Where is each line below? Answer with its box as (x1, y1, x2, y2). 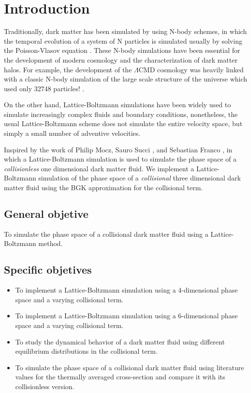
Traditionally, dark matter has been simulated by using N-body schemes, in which (4, 26, 247, 36)
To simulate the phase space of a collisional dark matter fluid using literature (15, 362, 244, 372)
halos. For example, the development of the (4, 64, 132, 74)
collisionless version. (15, 381, 74, 391)
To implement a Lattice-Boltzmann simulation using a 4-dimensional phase (15, 285, 238, 295)
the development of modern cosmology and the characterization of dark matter (4, 54, 237, 65)
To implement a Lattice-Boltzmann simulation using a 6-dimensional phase (15, 311, 238, 321)
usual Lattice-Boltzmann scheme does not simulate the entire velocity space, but (4, 118, 243, 129)
